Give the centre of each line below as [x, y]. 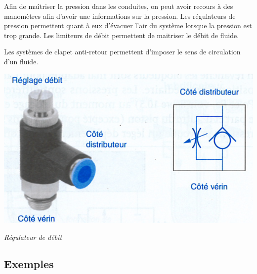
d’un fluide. [21, 61]
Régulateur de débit [33, 237]
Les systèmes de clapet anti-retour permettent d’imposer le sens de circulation [122, 52]
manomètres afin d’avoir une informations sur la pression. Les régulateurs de [120, 16]
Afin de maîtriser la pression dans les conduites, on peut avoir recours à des [119, 6]
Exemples [29, 263]
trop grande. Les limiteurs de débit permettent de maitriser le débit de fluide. [122, 35]
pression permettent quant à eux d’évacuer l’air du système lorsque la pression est [128, 25]
